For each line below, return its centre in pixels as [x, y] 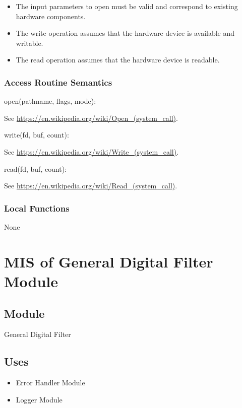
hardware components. [51, 16]
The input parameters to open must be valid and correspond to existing [127, 6]
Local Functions [37, 208]
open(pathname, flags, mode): [50, 101]
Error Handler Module [50, 383]
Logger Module [39, 399]
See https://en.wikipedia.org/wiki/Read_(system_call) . [91, 186]
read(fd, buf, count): [36, 168]
